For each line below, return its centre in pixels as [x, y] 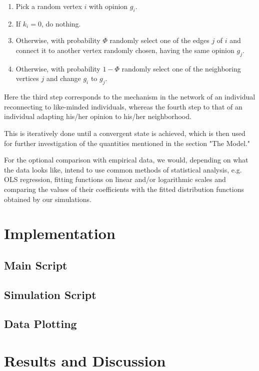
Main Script [36, 265]
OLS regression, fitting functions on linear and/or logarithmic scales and [115, 179]
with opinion [108, 6]
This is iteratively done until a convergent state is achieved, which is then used [125, 133]
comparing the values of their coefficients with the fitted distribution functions [124, 189]
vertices [27, 78]
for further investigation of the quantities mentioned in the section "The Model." [127, 143]
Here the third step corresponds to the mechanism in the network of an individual [130, 97]
